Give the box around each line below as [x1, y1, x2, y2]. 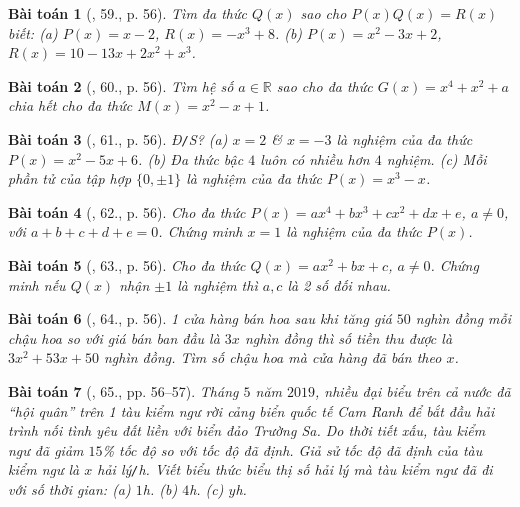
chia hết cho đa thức [8, 95, 133, 116]
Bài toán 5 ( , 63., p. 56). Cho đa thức [8, 255, 246, 275]
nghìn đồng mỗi [415, 308, 512, 329]
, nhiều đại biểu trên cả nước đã [315, 380, 511, 401]
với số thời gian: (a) [8, 479, 131, 499]
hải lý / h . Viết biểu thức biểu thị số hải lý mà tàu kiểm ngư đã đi [97, 459, 493, 480]
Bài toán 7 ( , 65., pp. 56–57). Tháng [8, 380, 239, 401]
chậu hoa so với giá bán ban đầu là [8, 327, 220, 348]
